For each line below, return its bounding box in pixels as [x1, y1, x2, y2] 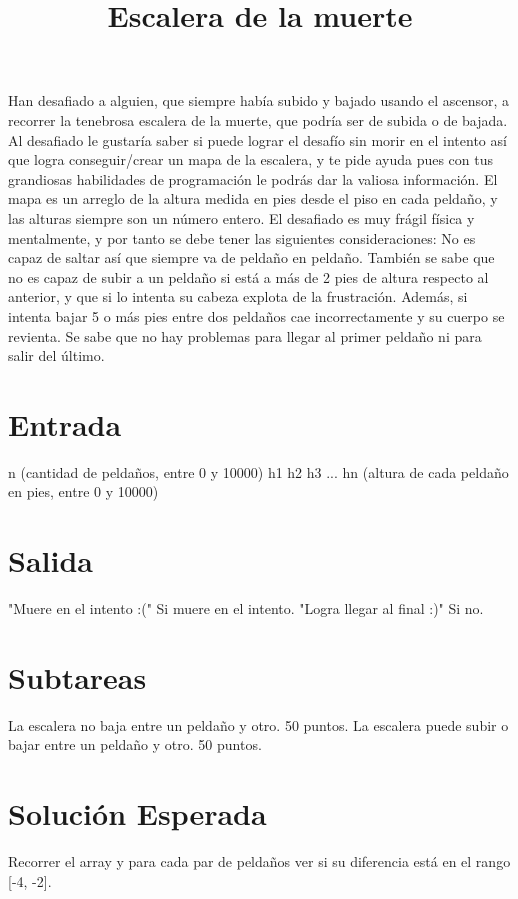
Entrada [8, 403, 122, 444]
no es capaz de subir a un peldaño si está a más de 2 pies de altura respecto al [8, 266, 489, 287]
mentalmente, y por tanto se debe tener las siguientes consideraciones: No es [8, 227, 476, 248]
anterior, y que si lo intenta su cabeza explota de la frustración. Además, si [8, 286, 468, 307]
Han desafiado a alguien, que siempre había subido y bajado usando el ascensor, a [8, 90, 510, 111]
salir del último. [8, 345, 105, 366]
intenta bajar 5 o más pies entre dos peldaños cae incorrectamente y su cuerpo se [8, 305, 505, 326]
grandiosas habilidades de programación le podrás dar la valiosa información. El [8, 168, 498, 189]
